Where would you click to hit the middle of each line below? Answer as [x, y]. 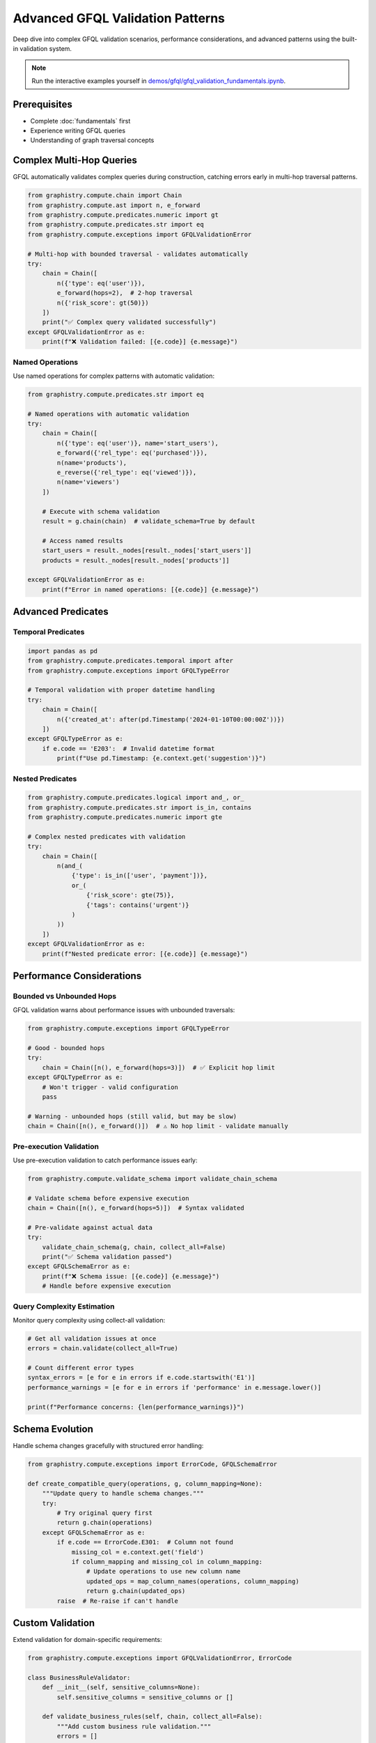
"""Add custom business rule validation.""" [134, 1726]
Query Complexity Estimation [64, 1306]
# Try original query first [105, 1513]
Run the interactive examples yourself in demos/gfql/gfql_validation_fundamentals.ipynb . [159, 81]
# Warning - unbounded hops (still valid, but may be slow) [132, 1116]
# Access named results [83, 541]
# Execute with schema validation [101, 511]
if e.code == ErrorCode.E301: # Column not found [145, 1542]
